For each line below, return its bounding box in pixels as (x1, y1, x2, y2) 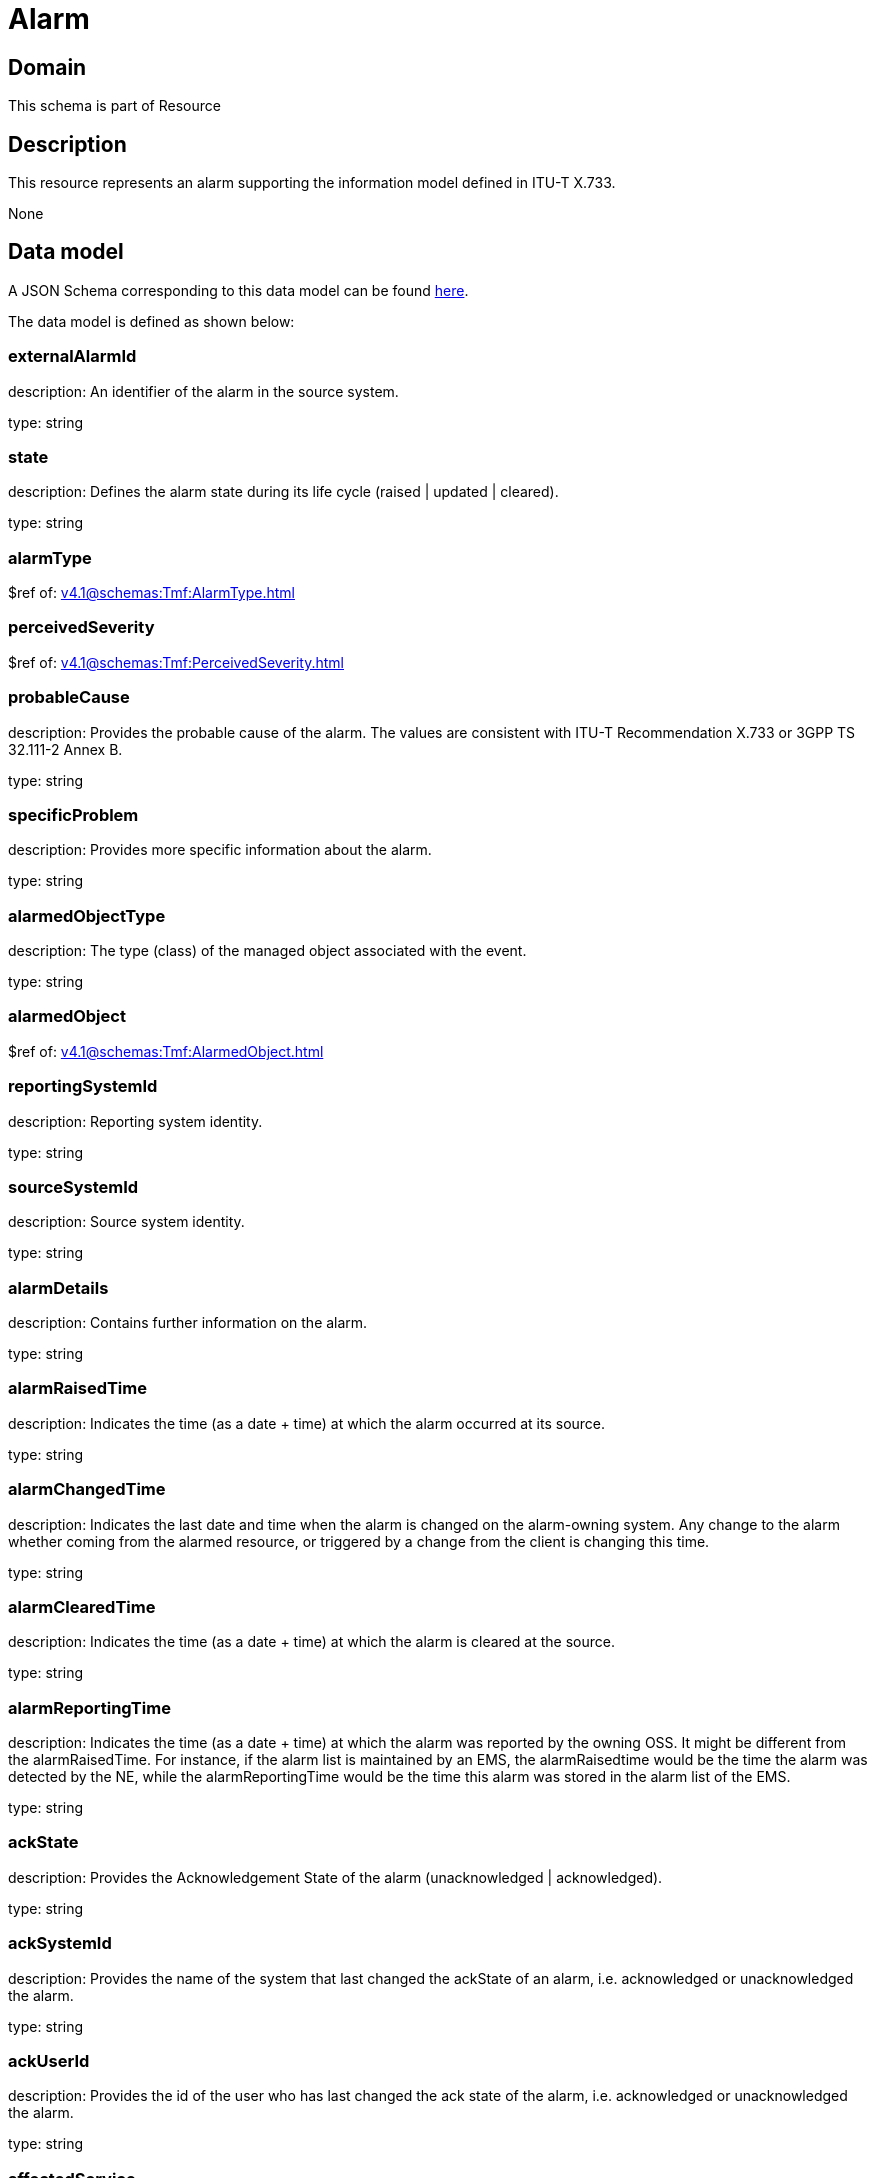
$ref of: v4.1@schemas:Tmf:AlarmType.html (8, 584, 295, 602)
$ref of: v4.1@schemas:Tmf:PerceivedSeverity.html (8, 653, 344, 671)
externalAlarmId (8, 346, 137, 367)
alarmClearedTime (8, 1596, 156, 1617)
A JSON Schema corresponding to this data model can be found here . (8, 281, 469, 299)
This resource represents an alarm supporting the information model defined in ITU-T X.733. (8, 174, 616, 192)
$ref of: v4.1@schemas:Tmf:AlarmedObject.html (8, 1042, 324, 1060)
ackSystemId (8, 1933, 112, 1954)
